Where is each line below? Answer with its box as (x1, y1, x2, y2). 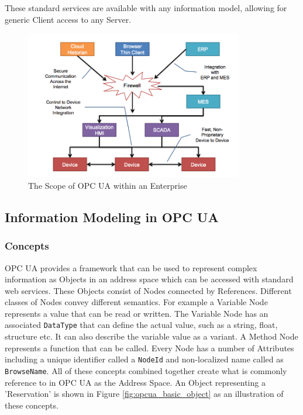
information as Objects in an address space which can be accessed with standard (5, 273, 294, 285)
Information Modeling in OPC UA (5, 207, 219, 226)
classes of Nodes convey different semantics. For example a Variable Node (5, 296, 268, 308)
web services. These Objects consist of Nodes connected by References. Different (5, 284, 292, 296)
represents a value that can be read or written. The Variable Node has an (5, 307, 268, 319)
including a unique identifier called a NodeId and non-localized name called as (5, 353, 284, 365)
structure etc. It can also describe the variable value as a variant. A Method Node (5, 330, 298, 343)
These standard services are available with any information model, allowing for (5, 2, 287, 13)
